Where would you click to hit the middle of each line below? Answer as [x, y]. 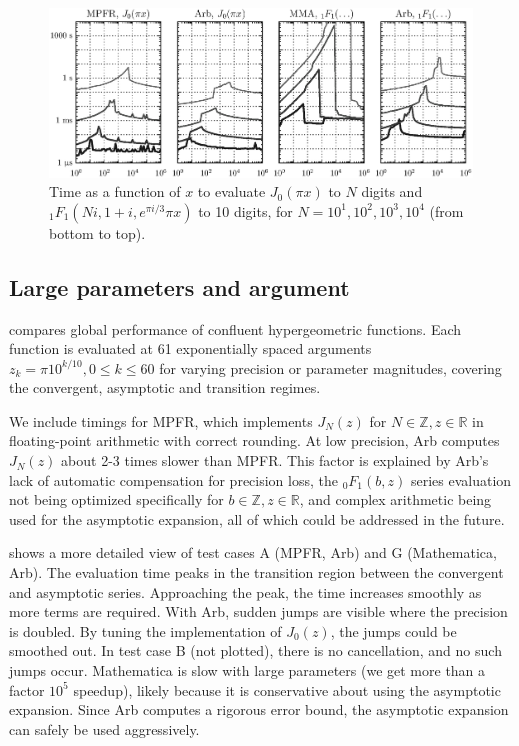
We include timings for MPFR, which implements [161, 420]
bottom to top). [97, 232]
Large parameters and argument [179, 286]
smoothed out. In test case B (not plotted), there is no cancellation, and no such [255, 650]
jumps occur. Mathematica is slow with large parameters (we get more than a [247, 670]
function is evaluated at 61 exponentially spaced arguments [190, 348]
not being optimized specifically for [116, 499]
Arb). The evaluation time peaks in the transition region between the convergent [256, 572]
